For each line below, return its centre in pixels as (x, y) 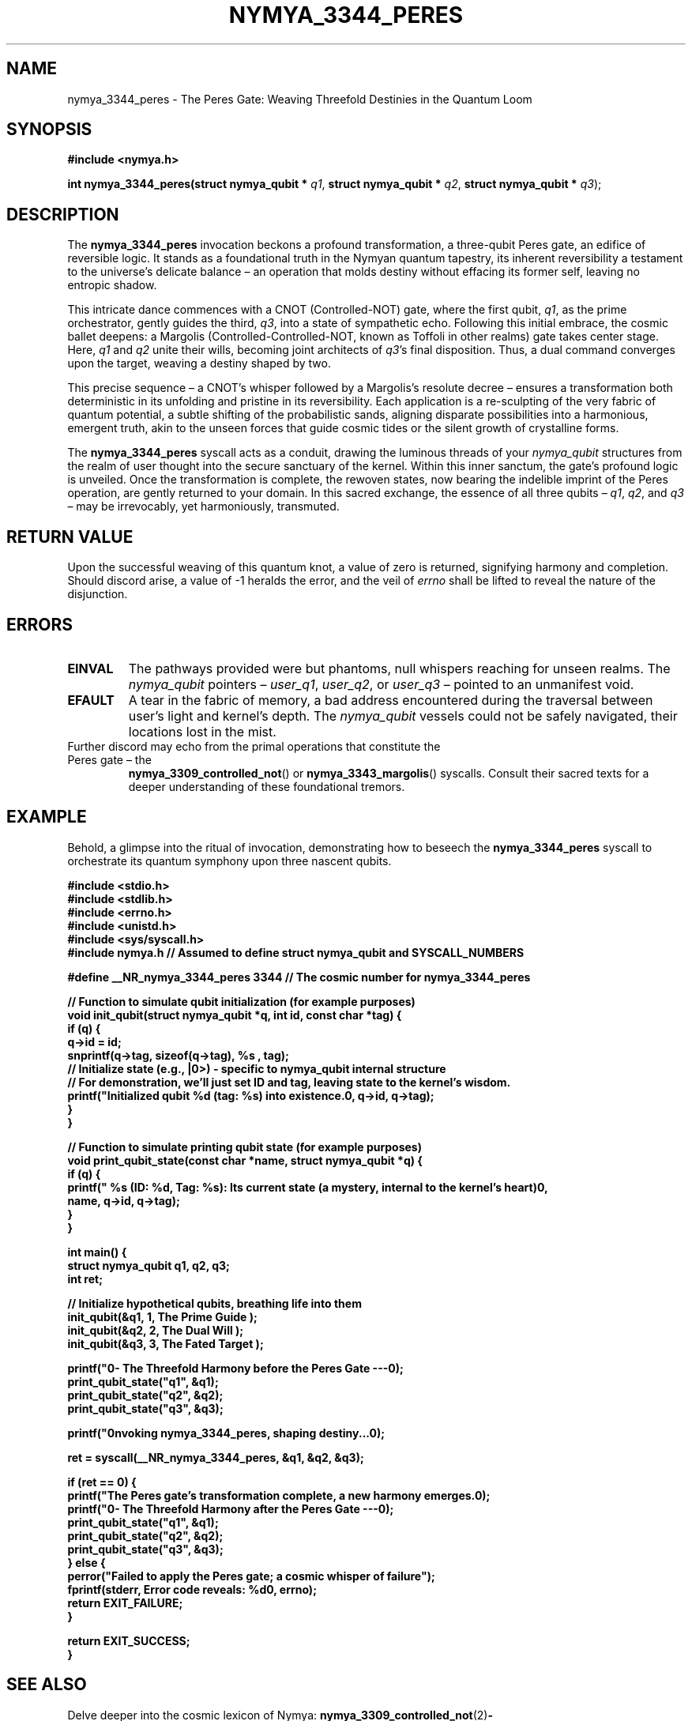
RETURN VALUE (70, 537)
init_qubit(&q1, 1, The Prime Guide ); (162, 1316)
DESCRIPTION (63, 214)
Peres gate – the (109, 759)
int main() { (97, 1252)
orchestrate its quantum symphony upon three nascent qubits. (229, 860)
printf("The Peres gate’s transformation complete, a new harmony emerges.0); (279, 1495)
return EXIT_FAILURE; (125, 1602)
